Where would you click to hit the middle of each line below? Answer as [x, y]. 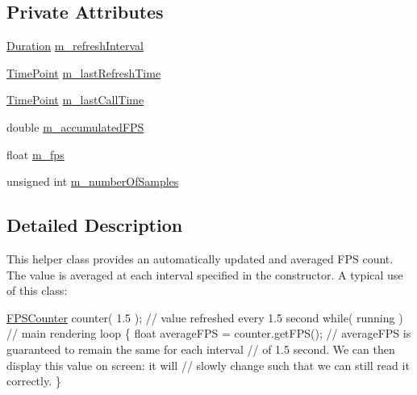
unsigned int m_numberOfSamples [93, 181]
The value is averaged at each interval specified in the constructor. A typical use [205, 274]
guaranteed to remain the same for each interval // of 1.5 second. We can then [201, 349]
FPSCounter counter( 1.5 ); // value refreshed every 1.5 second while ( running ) [205, 317]
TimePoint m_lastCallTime [75, 100]
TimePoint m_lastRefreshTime [84, 72]
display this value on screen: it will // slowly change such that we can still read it [208, 365]
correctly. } [34, 381]
